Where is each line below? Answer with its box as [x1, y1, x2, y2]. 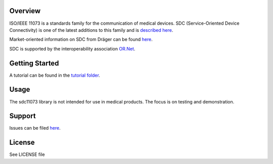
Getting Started [9, 59, 59, 68]
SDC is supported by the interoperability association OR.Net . [9, 45, 135, 51]
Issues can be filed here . [9, 125, 61, 131]
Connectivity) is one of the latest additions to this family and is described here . [9, 27, 173, 33]
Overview [9, 7, 41, 15]
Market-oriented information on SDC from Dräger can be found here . [9, 36, 153, 42]
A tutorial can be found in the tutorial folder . [9, 72, 101, 78]
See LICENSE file [9, 151, 45, 157]
